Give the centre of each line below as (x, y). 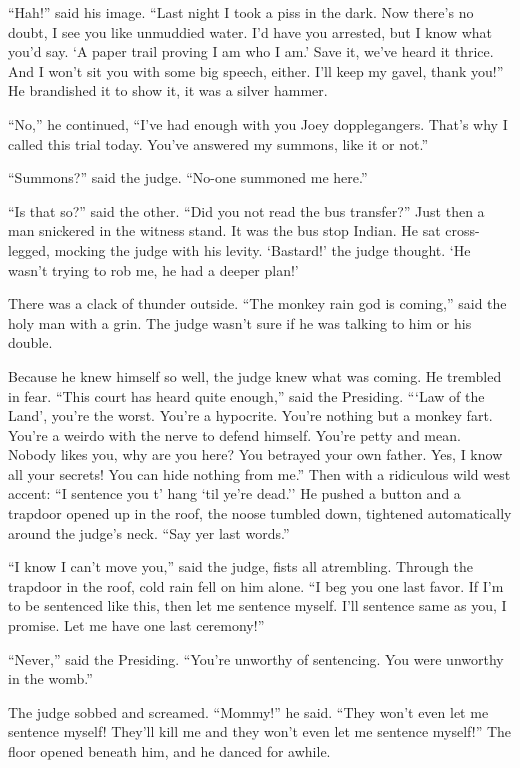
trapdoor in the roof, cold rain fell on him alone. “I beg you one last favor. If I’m (256, 585)
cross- (462, 230)
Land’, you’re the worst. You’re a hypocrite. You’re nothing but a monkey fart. (250, 415)
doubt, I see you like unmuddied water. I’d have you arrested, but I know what (250, 31)
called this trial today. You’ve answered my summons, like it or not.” (218, 143)
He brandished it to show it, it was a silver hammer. (168, 90)
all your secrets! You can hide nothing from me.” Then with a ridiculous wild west (259, 473)
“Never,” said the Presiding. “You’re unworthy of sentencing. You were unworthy (256, 658)
